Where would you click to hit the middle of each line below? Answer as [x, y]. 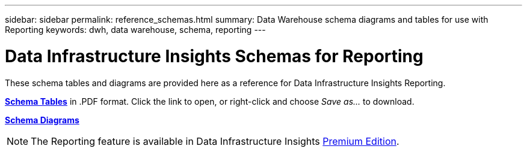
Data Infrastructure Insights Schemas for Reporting [214, 56]
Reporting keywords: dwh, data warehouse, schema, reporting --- [135, 30]
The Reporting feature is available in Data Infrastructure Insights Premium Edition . [215, 141]
